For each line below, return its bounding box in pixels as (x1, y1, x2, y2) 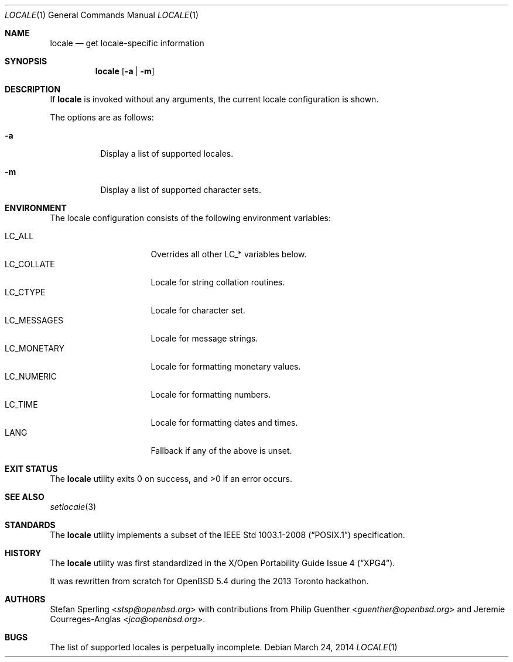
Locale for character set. (151, 305, 245, 315)
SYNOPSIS (5, 56, 47, 66)
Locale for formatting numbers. (151, 389, 271, 399)
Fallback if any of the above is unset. (151, 446, 292, 456)
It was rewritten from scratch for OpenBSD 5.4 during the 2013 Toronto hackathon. (50, 576, 369, 586)
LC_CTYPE (5, 287, 46, 297)
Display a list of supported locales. (100, 149, 234, 158)
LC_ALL (5, 231, 34, 241)
